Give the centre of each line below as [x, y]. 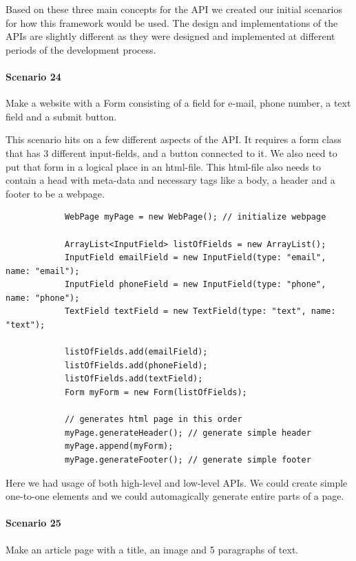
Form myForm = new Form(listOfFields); [156, 393]
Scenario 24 [33, 76]
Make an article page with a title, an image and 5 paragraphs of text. [152, 549]
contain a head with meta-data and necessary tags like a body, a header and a [170, 180]
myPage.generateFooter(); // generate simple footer [188, 460]
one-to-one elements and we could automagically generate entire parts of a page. [175, 496]
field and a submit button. [61, 116]
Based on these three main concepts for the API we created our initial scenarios [174, 9]
